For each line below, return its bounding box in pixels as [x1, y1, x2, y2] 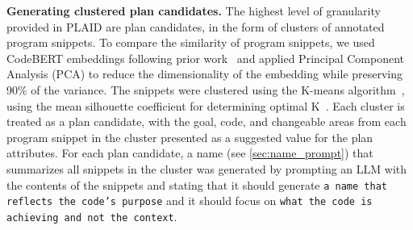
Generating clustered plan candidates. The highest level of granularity [6, 2, 381, 19]
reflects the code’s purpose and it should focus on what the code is [6, 192, 373, 209]
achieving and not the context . [6, 207, 177, 224]
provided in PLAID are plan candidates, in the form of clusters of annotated [6, 18, 385, 35]
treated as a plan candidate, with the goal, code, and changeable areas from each [6, 113, 407, 130]
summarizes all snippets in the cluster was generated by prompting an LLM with [6, 160, 407, 177]
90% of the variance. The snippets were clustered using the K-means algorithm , [6, 81, 405, 98]
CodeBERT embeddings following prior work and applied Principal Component [6, 49, 405, 66]
